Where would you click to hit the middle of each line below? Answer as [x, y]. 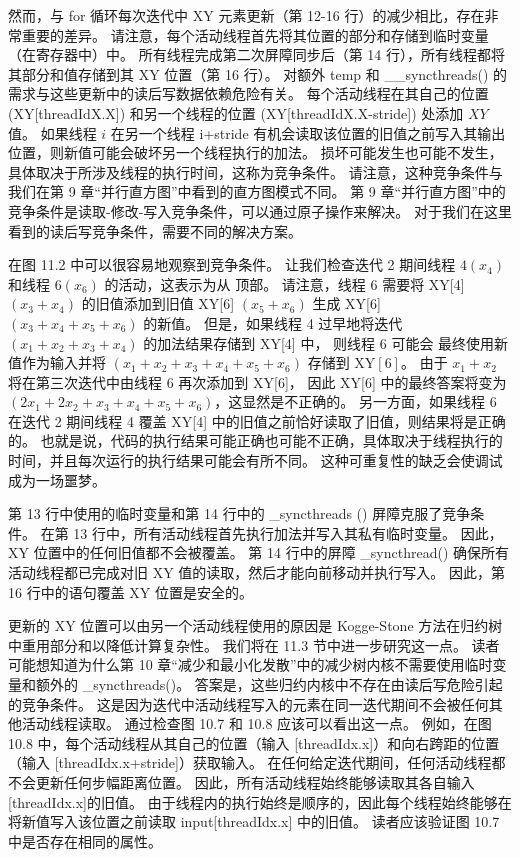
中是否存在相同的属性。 [85, 840]
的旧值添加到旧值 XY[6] [158, 303]
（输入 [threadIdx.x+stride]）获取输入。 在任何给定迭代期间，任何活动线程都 [257, 762]
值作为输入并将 [57, 362]
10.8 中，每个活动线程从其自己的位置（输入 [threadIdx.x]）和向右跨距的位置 [254, 742]
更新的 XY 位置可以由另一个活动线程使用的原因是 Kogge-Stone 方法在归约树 [255, 625]
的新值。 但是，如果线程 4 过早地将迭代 [273, 322]
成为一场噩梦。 [57, 479]
